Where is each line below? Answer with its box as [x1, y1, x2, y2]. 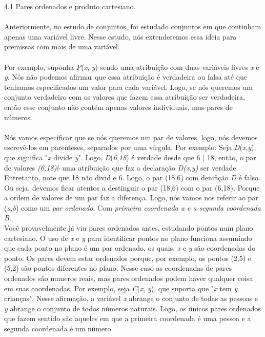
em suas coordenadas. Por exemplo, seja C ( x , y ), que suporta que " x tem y [4, 283, 238, 293]
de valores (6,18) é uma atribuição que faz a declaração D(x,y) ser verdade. [4, 162, 238, 173]
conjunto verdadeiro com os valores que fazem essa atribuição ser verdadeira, [4, 91, 246, 102]
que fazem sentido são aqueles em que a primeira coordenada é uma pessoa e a [4, 313, 251, 324]
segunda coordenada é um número [4, 323, 111, 333]
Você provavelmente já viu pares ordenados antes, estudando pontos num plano [4, 222, 253, 233]
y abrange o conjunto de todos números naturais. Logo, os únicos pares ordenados [4, 303, 261, 313]
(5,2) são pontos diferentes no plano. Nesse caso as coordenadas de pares [4, 263, 232, 273]
